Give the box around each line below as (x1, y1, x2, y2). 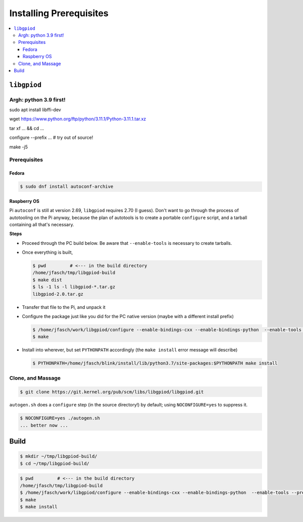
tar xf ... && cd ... (9, 125, 44, 131)
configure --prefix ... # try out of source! (9, 134, 93, 141)
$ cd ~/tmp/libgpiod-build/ (20, 460, 89, 466)
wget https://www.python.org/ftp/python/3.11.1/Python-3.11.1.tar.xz (9, 116, 146, 122)
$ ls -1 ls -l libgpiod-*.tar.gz (32, 284, 116, 290)
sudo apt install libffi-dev (9, 107, 62, 113)
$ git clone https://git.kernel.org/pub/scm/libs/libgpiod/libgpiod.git (20, 389, 204, 395)
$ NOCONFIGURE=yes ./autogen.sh (20, 415, 100, 421)
